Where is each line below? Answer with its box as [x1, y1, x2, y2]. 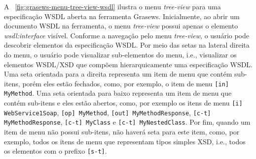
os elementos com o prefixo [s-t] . [4, 146, 107, 156]
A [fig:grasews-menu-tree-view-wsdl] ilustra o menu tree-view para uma [4, 1, 221, 11]
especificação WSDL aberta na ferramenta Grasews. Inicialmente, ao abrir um [4, 11, 240, 21]
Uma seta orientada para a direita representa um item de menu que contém [4, 69, 232, 79]
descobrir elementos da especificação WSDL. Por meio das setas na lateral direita [4, 40, 250, 50]
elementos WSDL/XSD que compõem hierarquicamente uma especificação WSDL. [4, 59, 253, 69]
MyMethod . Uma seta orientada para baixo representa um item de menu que [4, 88, 232, 98]
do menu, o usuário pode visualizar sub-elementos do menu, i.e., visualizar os [4, 49, 237, 59]
